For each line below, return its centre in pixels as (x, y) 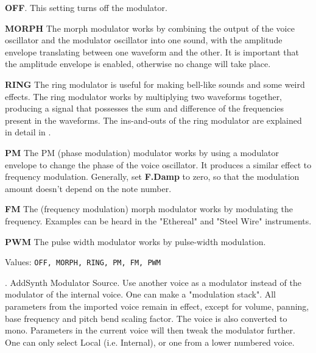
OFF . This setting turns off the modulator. (86, 7)
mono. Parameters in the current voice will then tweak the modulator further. (150, 330)
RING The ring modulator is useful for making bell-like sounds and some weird (155, 84)
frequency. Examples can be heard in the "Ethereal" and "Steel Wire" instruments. (158, 220)
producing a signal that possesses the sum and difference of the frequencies (145, 108)
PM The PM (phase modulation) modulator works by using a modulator (142, 152)
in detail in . (28, 132)
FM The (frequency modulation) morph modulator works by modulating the (149, 209)
